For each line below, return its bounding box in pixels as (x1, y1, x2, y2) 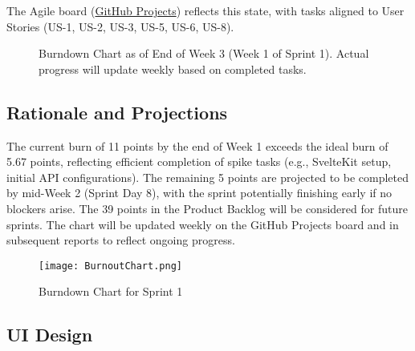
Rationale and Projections (6, 99, 228, 124)
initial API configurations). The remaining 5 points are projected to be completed (6, 168, 409, 185)
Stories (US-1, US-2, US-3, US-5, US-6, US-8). (6, 18, 234, 34)
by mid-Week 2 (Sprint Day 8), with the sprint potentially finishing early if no (6, 184, 393, 201)
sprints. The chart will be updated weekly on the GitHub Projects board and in (6, 216, 399, 232)
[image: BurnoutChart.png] (39, 260, 182, 272)
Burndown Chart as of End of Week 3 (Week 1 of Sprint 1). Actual (39, 45, 369, 62)
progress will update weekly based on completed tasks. (39, 60, 307, 77)
